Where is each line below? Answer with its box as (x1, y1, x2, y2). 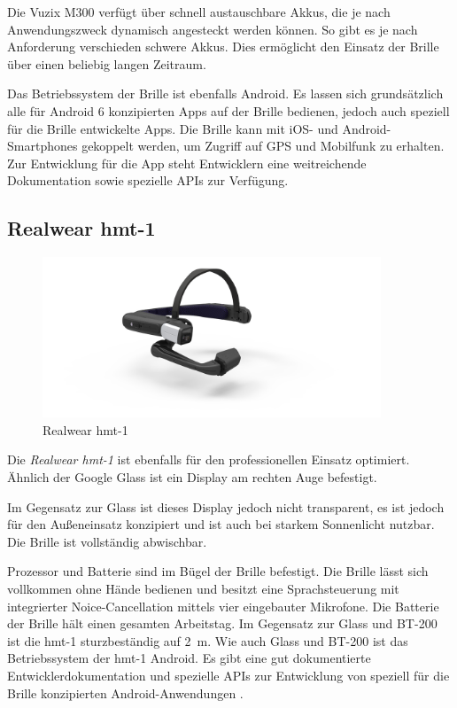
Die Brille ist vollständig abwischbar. (7, 532, 207, 550)
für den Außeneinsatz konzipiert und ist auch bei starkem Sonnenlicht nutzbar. (7, 515, 435, 533)
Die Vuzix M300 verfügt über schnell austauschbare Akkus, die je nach (7, 3, 391, 20)
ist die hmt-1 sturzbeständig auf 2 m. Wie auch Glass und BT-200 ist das (7, 631, 408, 650)
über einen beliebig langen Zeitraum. (7, 54, 206, 73)
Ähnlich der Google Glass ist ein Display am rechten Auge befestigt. (7, 468, 377, 486)
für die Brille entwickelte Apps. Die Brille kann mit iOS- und (7, 119, 338, 137)
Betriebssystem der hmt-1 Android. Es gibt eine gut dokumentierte (7, 649, 371, 667)
